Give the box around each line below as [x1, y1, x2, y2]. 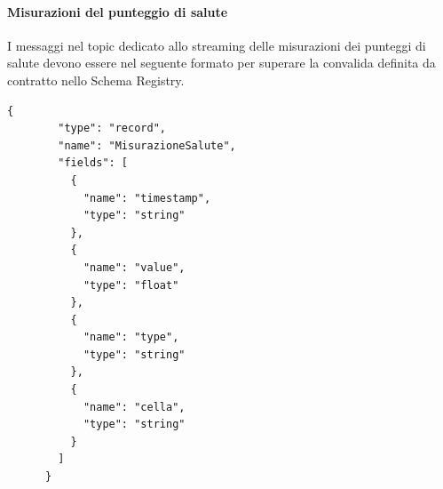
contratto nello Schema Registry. [7, 70, 185, 89]
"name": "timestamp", [83, 191, 211, 204]
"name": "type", [83, 331, 179, 344]
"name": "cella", [83, 400, 186, 413]
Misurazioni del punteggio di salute [7, 2, 228, 20]
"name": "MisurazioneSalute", [58, 139, 236, 152]
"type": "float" [83, 278, 179, 292]
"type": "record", [58, 122, 166, 135]
